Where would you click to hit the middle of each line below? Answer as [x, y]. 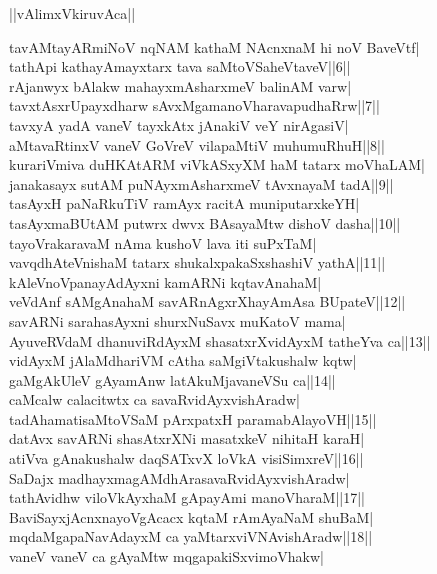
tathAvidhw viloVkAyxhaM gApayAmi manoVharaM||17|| [187, 497]
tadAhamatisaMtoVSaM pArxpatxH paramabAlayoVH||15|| [193, 418]
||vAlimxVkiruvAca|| [72, 13]
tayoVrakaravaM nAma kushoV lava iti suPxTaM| [163, 242]
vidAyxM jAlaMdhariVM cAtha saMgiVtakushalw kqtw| [183, 360]
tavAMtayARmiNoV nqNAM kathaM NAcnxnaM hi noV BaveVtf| [214, 46]
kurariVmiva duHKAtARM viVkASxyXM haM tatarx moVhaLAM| [217, 164]
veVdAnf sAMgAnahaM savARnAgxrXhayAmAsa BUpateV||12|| [207, 301]
